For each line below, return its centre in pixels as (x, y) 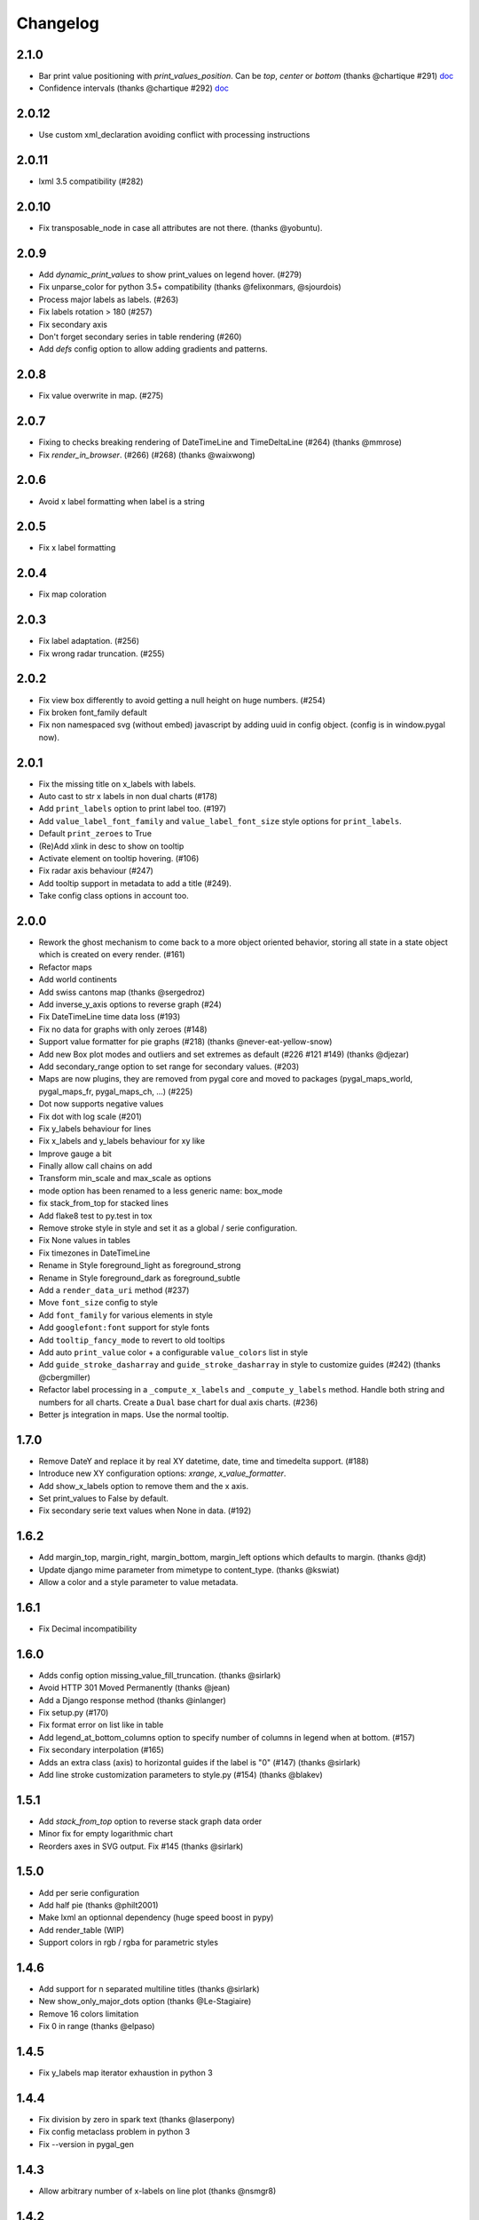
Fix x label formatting (77, 548)
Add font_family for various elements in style (126, 1315)
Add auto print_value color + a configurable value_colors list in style (173, 1352)
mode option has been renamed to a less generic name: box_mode (161, 1191)
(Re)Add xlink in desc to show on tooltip (111, 846)
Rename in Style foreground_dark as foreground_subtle (140, 1278)
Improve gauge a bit (75, 1154)
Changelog (58, 23)
